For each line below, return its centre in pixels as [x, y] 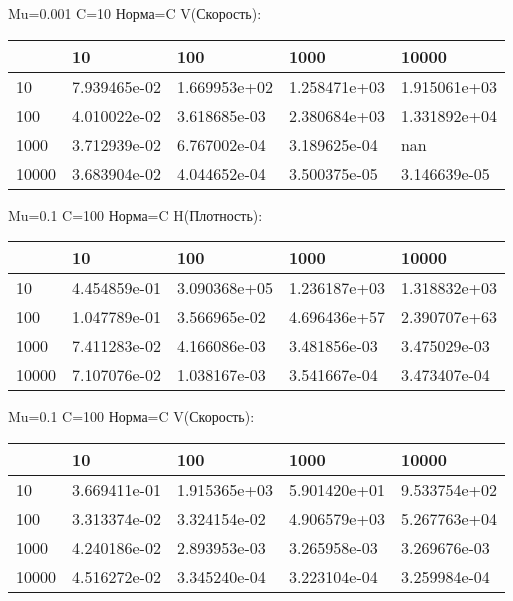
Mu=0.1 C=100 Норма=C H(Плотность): [135, 214]
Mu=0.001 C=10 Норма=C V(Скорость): [135, 13]
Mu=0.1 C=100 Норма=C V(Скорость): [131, 416]
